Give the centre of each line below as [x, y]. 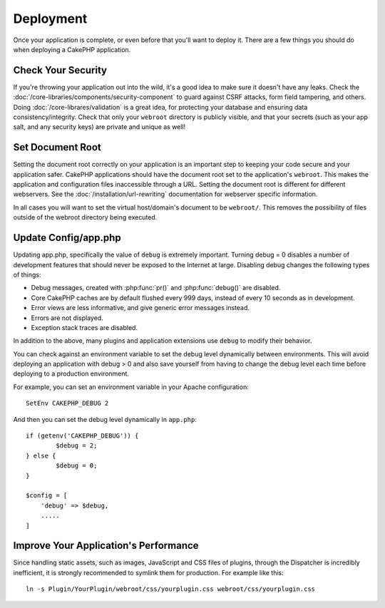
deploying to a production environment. [71, 373]
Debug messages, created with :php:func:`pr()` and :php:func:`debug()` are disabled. [156, 288]
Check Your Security [60, 70]
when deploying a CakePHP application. [72, 49]
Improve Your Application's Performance [106, 546]
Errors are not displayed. [67, 318]
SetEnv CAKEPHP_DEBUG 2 [67, 403]
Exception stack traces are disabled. [84, 327]
